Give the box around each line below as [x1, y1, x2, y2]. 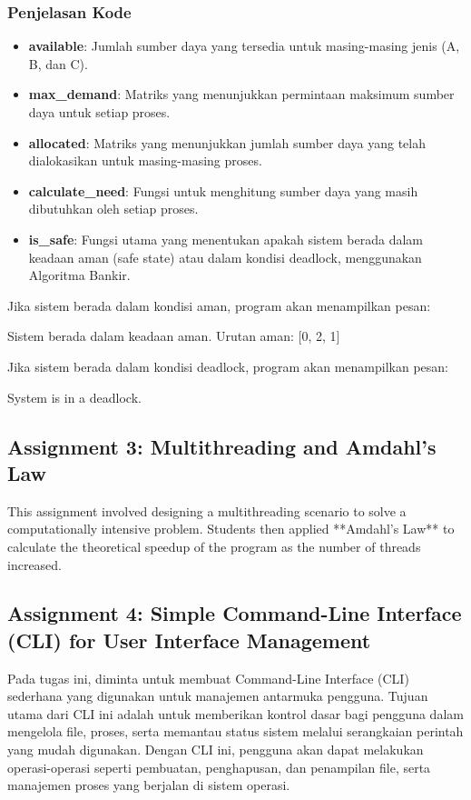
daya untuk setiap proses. [28, 103, 171, 121]
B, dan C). [28, 54, 88, 73]
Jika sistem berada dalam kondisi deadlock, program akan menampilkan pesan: [7, 356, 448, 375]
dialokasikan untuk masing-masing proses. [28, 151, 262, 170]
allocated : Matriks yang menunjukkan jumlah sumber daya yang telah [28, 133, 427, 152]
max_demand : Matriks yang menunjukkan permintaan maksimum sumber [28, 85, 455, 104]
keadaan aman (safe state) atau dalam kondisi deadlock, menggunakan [28, 247, 422, 266]
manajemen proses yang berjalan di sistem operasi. [7, 775, 290, 795]
